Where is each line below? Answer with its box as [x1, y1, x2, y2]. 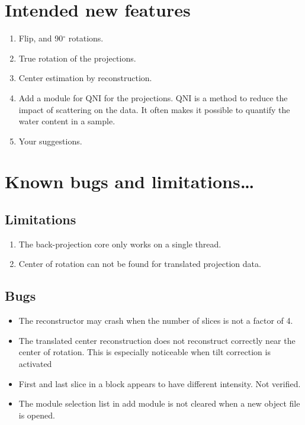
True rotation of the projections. [18, 51, 136, 64]
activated [18, 358, 52, 370]
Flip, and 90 [18, 32, 63, 44]
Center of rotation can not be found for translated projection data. [18, 257, 261, 270]
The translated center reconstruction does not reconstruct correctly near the [18, 334, 296, 346]
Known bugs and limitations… [5, 169, 255, 194]
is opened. [18, 408, 55, 421]
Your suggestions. [18, 134, 82, 147]
